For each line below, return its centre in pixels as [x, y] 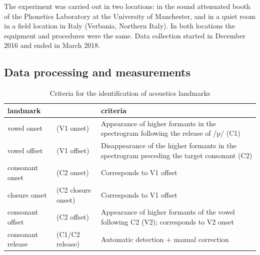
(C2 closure [74, 189]
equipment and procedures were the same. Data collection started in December [125, 35]
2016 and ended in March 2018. [52, 45]
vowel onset [25, 128]
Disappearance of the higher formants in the [169, 145]
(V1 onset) [73, 128]
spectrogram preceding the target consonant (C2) [177, 155]
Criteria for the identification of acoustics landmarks [130, 93]
